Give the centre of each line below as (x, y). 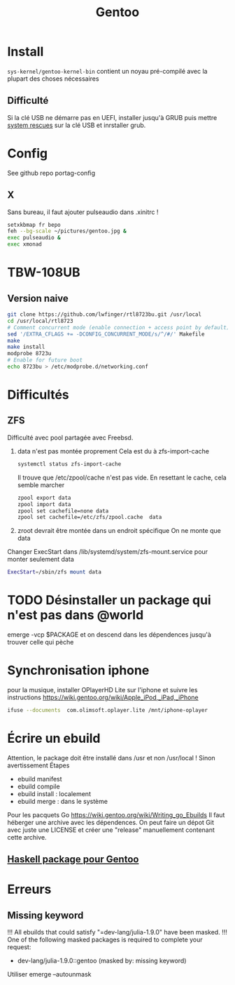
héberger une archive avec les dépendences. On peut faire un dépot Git (111, 822)
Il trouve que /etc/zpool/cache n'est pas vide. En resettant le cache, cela (122, 477)
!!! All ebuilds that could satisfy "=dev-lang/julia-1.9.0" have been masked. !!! (117, 932)
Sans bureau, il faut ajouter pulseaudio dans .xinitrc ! (83, 212)
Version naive (38, 298)
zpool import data (44, 504)
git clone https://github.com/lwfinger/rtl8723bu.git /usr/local (104, 315)
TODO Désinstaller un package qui (109, 600)
